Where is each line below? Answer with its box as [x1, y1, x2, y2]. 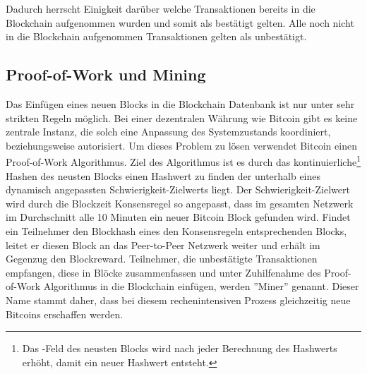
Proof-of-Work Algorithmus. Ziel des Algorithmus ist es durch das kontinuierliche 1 [6, 152, 361, 169]
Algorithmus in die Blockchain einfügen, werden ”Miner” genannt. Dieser [43, 279, 359, 294]
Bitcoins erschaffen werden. [6, 306, 124, 321]
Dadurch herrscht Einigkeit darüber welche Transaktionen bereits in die [6, 1, 315, 16]
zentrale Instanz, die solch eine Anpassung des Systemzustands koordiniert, [6, 124, 331, 139]
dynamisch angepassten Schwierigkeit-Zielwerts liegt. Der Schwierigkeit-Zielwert [6, 182, 350, 197]
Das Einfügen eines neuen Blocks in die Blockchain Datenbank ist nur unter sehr [6, 96, 355, 111]
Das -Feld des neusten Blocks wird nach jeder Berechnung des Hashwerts [22, 341, 337, 356]
